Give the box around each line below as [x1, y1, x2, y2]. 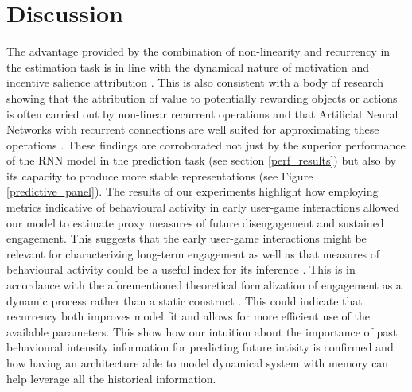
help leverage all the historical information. [6, 370, 216, 386]
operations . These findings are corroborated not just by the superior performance [6, 136, 406, 153]
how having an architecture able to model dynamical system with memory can [6, 355, 389, 371]
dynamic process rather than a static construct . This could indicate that [6, 292, 363, 309]
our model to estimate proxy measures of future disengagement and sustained [6, 214, 384, 231]
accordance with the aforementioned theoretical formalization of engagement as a [6, 277, 402, 293]
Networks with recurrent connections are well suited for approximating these [6, 121, 379, 138]
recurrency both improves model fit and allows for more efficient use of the [6, 308, 370, 324]
